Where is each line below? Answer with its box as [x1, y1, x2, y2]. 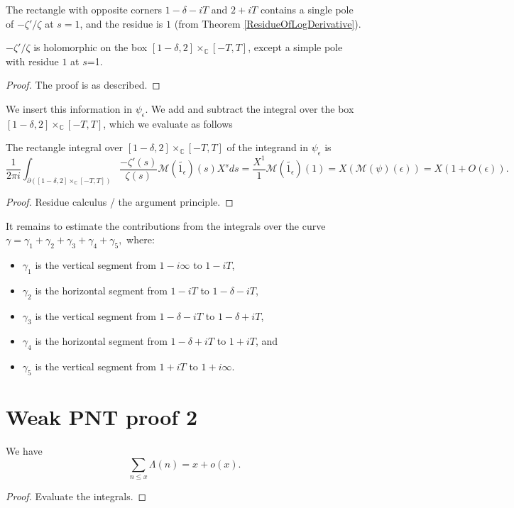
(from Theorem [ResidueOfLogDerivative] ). [174, 16, 361, 31]
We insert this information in [6, 101, 132, 116]
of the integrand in [226, 140, 309, 155]
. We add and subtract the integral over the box [145, 101, 354, 116]
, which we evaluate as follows [103, 116, 233, 131]
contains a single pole [260, 2, 354, 16]
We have [6, 443, 43, 458]
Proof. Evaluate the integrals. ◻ [6, 489, 147, 503]
